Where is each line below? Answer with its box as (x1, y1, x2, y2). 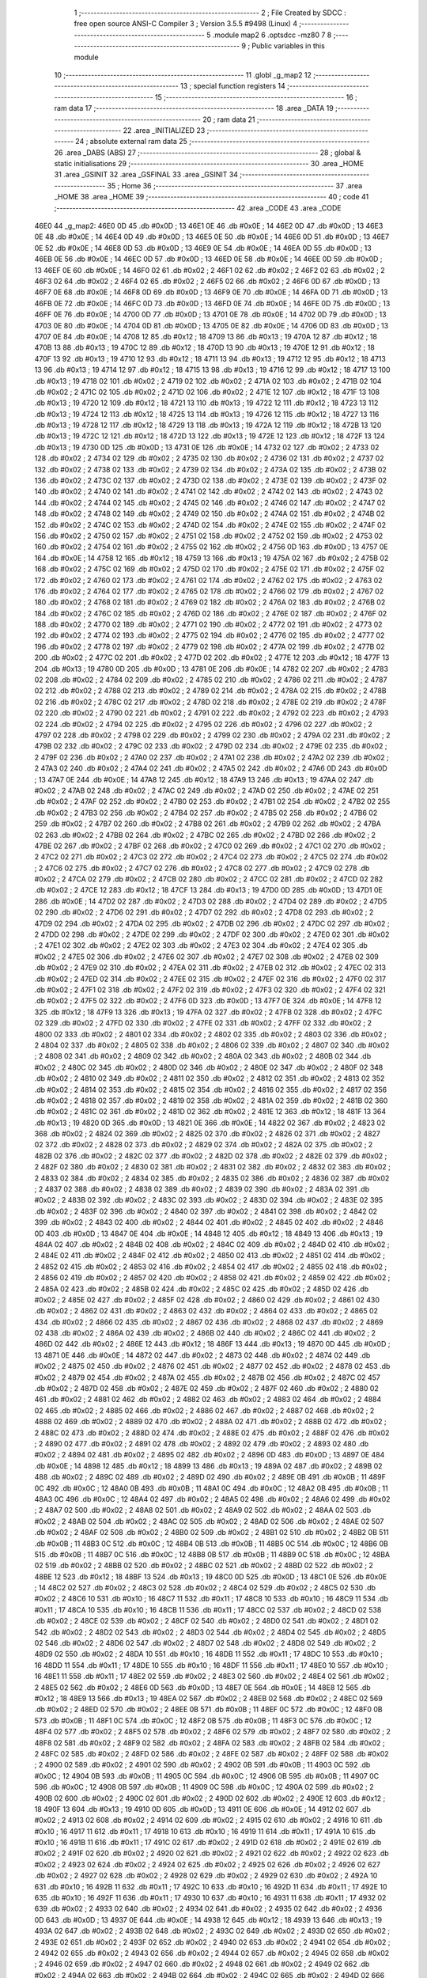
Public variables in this (251, 41, 326, 51)
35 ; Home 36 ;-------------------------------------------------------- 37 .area (107, 180, 363, 190)
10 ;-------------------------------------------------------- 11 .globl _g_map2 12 (54, 70, 312, 79)
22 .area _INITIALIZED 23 (123, 125, 206, 135)
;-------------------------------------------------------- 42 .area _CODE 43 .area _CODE (54, 203, 342, 213)
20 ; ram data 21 (202, 115, 256, 124)
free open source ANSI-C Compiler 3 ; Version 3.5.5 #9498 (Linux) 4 (74, 19, 298, 28)
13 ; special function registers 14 (180, 81, 286, 91)
